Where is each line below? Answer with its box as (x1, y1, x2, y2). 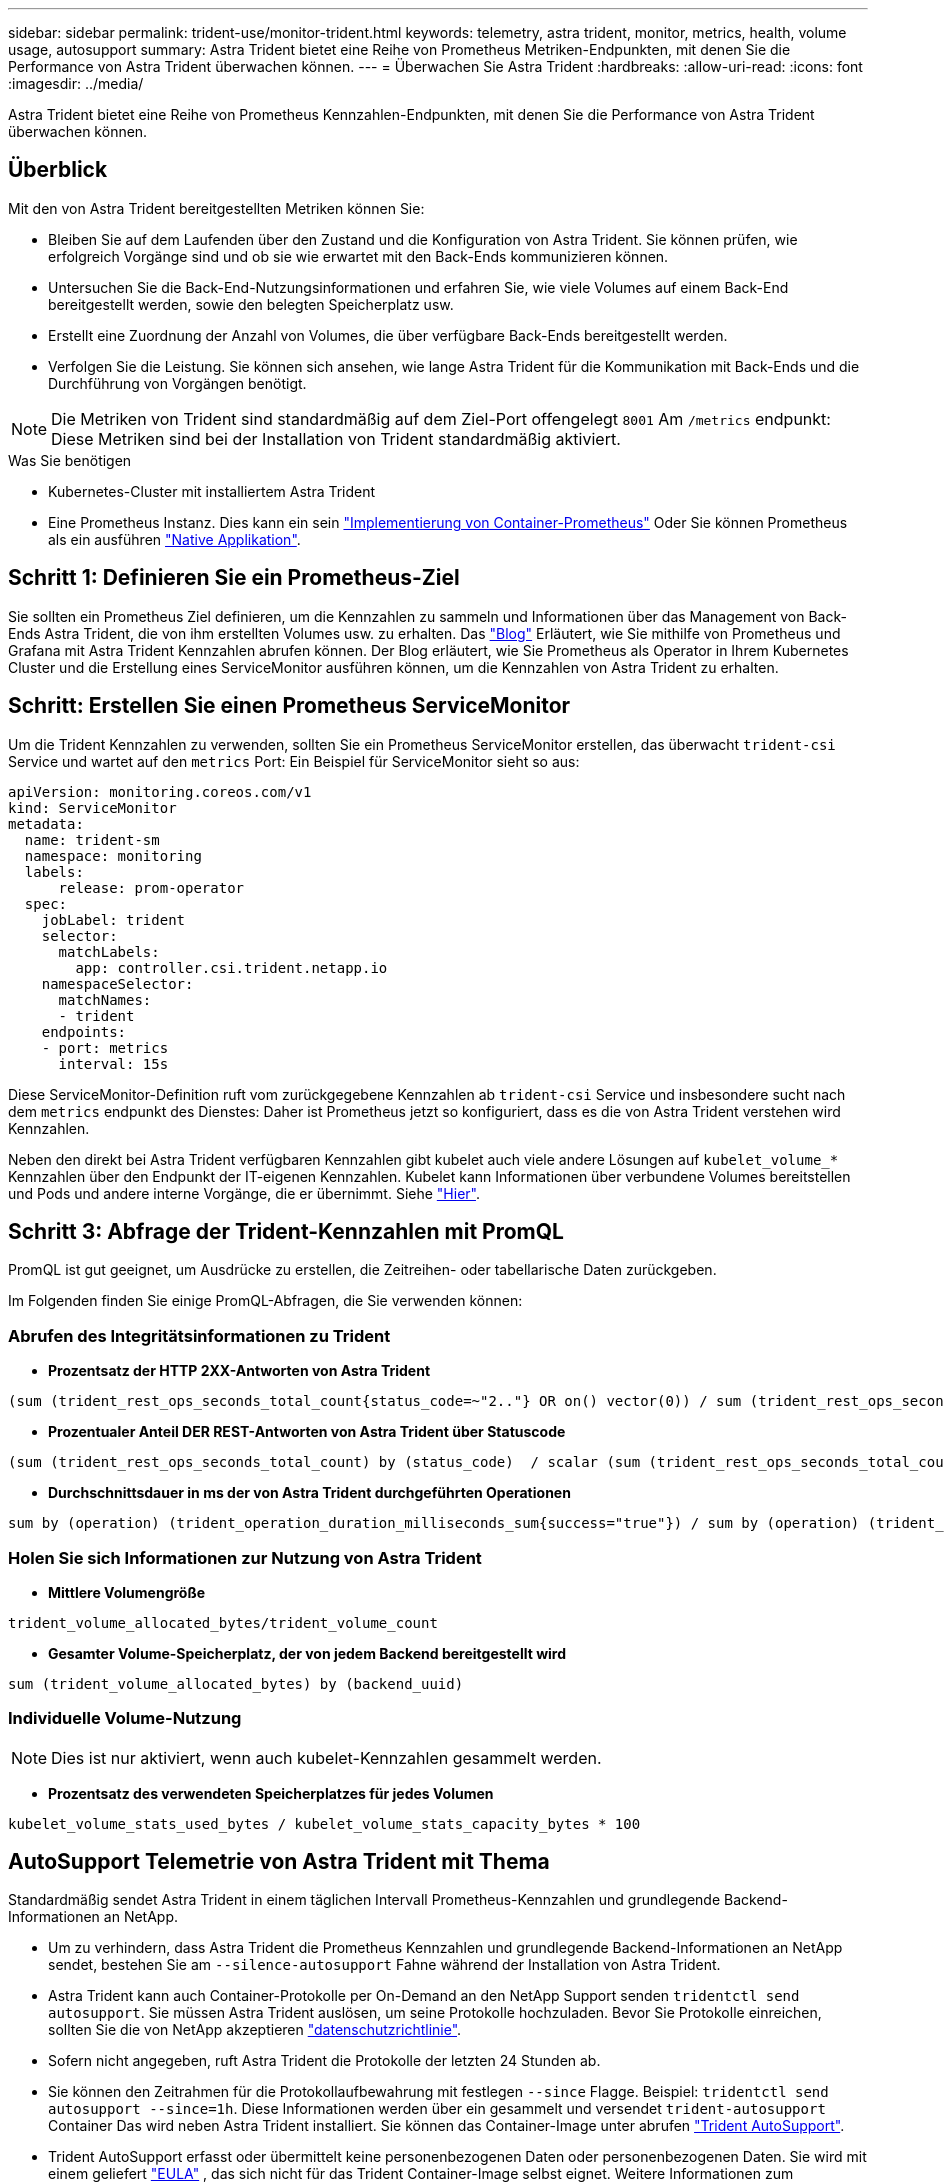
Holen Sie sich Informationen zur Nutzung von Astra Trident (8, 1547, 482, 1568)
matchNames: (58, 991, 152, 1008)
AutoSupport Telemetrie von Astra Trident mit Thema (8, 1849, 550, 1875)
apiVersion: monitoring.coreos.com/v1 (8, 783, 312, 800)
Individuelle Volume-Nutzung (8, 1708, 242, 1729)
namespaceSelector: (41, 975, 194, 992)
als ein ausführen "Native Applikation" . (48, 530, 301, 548)
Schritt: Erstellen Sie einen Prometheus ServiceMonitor (8, 693, 571, 719)
